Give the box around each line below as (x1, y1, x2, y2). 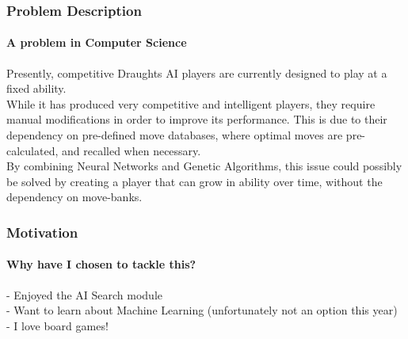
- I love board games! (6, 317, 109, 333)
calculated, (6, 142, 59, 158)
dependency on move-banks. (6, 189, 143, 205)
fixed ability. (6, 80, 67, 97)
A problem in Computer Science (6, 34, 187, 51)
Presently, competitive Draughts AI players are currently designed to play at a (6, 64, 387, 81)
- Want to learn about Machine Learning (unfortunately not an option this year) (6, 302, 398, 318)
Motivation (6, 222, 78, 242)
